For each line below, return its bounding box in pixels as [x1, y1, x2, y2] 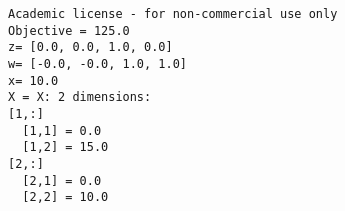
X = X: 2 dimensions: [8, 90, 152, 105]
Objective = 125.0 [8, 23, 130, 38]
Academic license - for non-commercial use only [8, 7, 338, 21]
